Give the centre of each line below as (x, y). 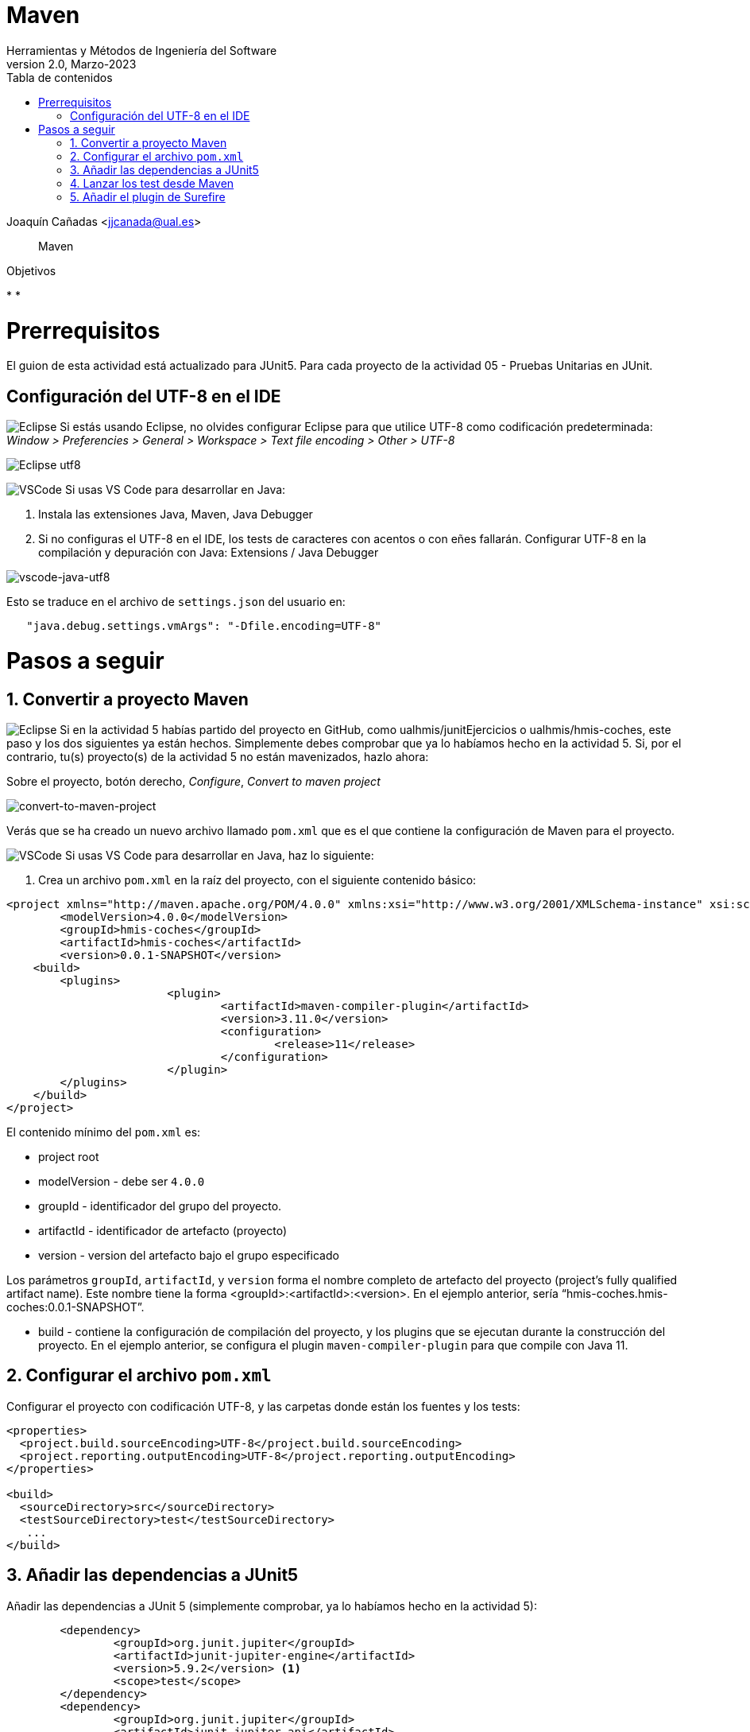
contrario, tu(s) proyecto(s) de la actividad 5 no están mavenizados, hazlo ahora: (218, 757)
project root (69, 1157)
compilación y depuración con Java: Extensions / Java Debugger (209, 553)
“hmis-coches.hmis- (615, 1294)
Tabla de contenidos (60, 77)
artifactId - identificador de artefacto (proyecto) (163, 1231)
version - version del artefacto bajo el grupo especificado (189, 1256)
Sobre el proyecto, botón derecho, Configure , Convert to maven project (193, 782)
